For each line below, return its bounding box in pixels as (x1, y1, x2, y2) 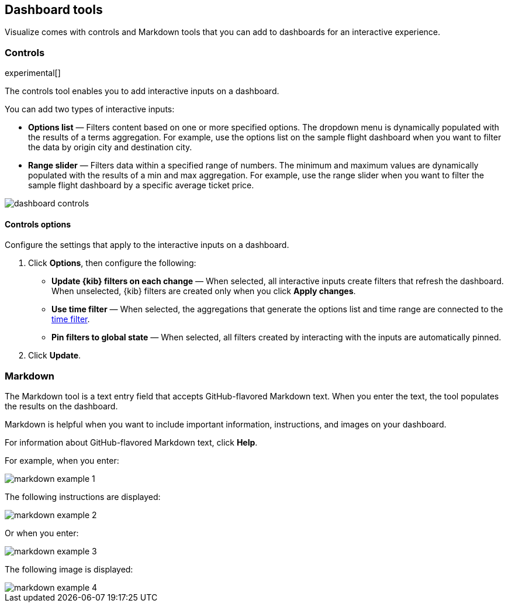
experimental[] (5, 68, 61, 78)
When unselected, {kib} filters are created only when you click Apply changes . (51, 286, 356, 296)
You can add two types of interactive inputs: (5, 104, 175, 115)
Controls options (5, 219, 71, 229)
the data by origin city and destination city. (28, 142, 192, 153)
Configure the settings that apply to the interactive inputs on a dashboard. (5, 240, 289, 250)
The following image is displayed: (5, 564, 133, 575)
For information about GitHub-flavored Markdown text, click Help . (5, 437, 258, 448)
